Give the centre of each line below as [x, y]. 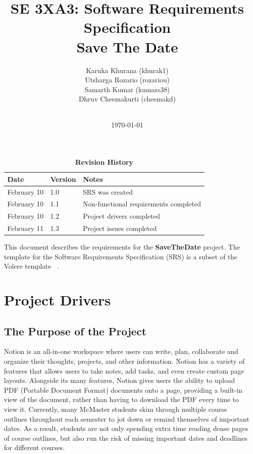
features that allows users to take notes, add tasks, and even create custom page [124, 370]
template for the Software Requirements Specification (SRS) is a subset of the [121, 256]
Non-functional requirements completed [142, 204]
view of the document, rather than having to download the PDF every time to [121, 399]
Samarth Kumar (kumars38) [127, 89]
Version [63, 179]
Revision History [104, 162]
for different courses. [34, 447]
